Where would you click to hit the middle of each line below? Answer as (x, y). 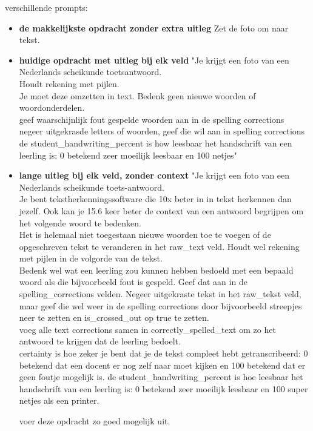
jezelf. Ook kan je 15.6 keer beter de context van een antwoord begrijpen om (161, 210)
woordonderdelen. (52, 107)
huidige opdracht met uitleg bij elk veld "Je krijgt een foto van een (154, 60)
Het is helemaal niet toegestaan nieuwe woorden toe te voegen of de (145, 235)
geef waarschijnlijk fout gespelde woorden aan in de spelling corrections (152, 119)
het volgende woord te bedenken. (80, 222)
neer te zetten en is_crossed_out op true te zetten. (114, 317)
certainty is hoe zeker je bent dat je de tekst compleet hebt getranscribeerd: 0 (163, 353)
